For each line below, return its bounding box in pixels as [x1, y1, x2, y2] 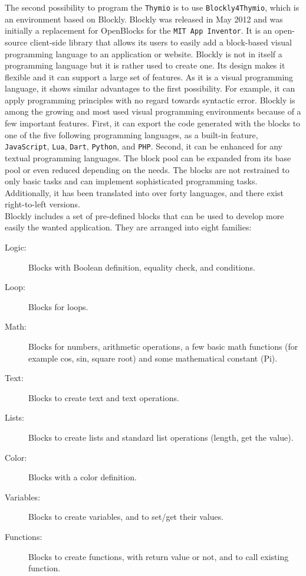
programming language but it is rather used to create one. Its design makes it [5, 59, 285, 71]
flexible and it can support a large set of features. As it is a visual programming [5, 70, 294, 83]
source [5, 35, 28, 48]
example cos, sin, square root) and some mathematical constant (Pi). [28, 352, 278, 364]
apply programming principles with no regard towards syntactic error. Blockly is [5, 93, 295, 106]
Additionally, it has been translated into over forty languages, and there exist [5, 186, 284, 198]
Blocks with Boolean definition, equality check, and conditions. [28, 261, 255, 273]
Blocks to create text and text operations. [28, 391, 179, 403]
